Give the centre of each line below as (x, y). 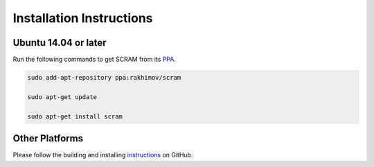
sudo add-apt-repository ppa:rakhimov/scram (104, 78)
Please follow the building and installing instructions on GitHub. (103, 155)
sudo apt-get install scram (75, 116)
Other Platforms (48, 139)
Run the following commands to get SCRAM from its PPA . (95, 60)
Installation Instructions (83, 18)
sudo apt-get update (62, 97)
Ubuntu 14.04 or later (60, 43)
